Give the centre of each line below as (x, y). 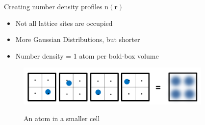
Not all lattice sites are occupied (64, 23)
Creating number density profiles (53, 6)
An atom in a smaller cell (62, 118)
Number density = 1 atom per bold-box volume (87, 55)
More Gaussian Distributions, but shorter (78, 39)
